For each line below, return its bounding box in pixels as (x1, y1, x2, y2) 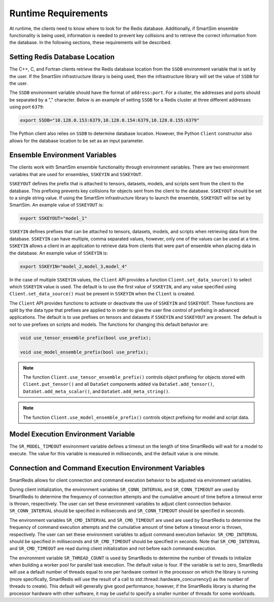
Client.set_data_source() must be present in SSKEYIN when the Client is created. (9, 291, 195, 297)
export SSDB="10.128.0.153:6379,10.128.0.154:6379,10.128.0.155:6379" (20, 117, 200, 123)
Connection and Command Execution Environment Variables (9, 463, 205, 472)
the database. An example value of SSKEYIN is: (9, 250, 109, 256)
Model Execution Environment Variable (9, 430, 135, 439)
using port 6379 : (9, 104, 44, 110)
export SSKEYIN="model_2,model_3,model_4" (20, 263, 127, 269)
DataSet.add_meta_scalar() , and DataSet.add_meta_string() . (23, 388, 170, 394)
